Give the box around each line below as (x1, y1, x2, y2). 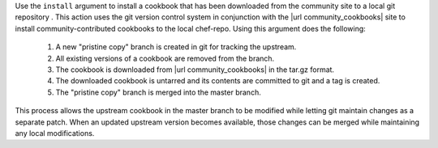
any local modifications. (15, 128, 95, 137)
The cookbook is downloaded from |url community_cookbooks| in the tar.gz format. (55, 65, 335, 74)
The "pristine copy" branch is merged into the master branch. (55, 87, 261, 97)
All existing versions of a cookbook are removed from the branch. (55, 53, 275, 63)
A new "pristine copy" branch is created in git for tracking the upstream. (55, 42, 297, 52)
